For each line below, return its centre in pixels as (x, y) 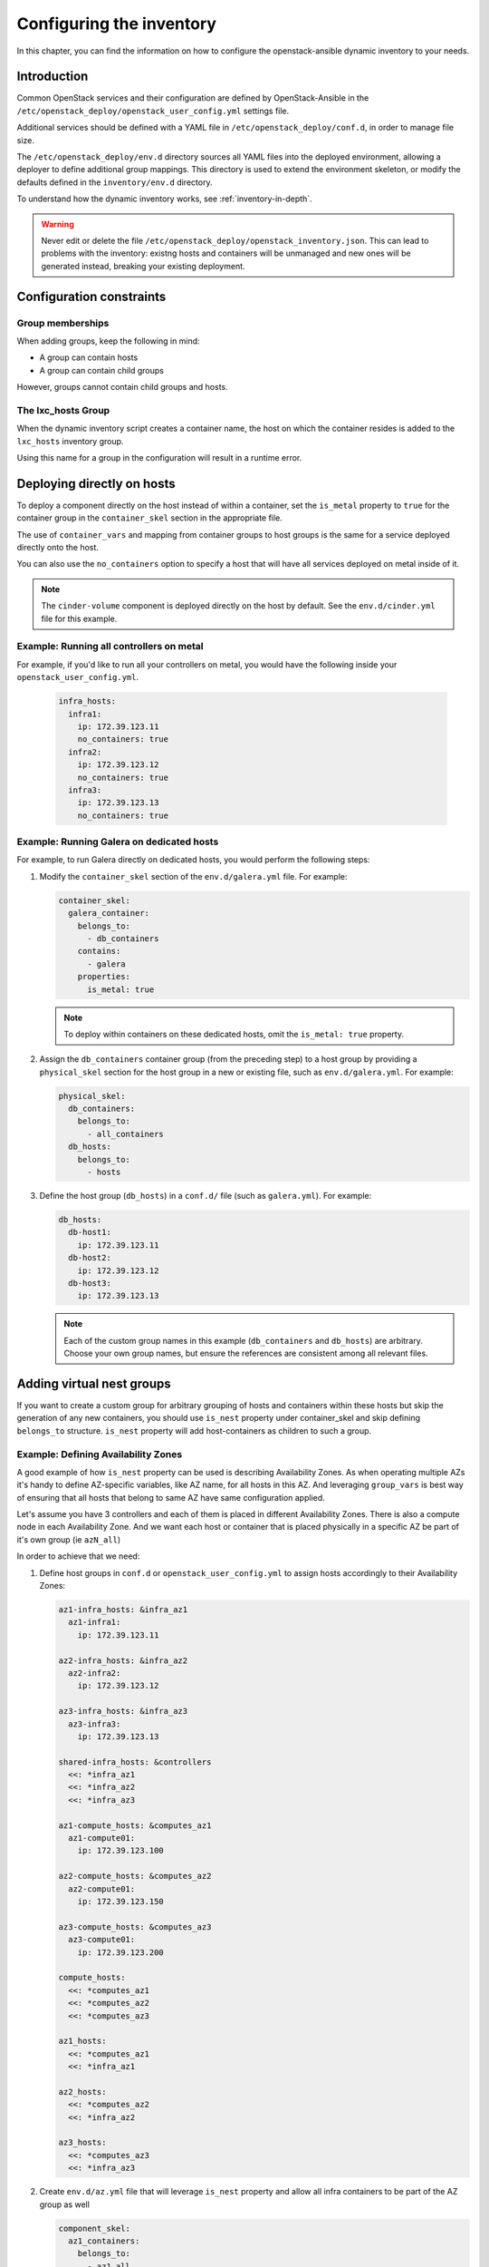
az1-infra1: (95, 1622)
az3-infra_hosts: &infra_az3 (123, 1711)
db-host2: (90, 1258)
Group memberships (63, 323)
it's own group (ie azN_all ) (69, 1539)
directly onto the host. (58, 548)
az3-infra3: (95, 1724)
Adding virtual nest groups (94, 1383)
